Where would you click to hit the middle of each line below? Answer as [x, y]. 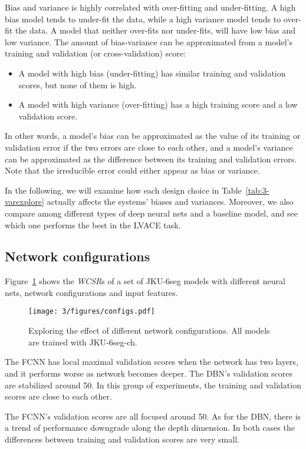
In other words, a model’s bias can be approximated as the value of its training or [153, 136]
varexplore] [24, 202]
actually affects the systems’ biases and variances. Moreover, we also [170, 202]
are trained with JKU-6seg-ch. [83, 342]
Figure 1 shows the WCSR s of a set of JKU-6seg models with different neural [145, 281]
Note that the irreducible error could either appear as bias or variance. [132, 170]
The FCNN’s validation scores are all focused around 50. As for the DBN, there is [153, 416]
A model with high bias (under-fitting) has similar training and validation [152, 73]
